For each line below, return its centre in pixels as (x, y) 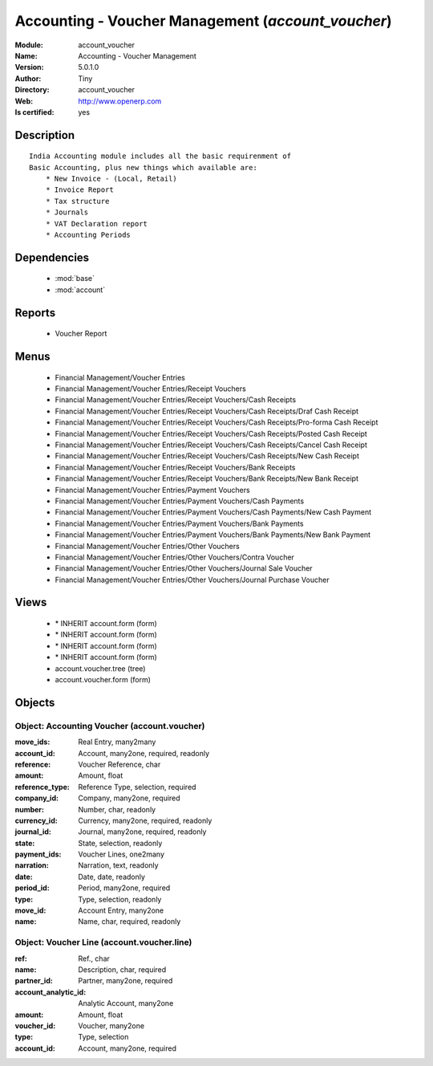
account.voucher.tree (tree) (100, 668)
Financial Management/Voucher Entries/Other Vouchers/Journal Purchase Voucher (192, 580)
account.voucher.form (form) (103, 680)
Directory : (32, 90)
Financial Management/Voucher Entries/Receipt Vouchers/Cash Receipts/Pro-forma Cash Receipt (216, 422)
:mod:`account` (80, 290)
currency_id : (36, 820)
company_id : (37, 798)
